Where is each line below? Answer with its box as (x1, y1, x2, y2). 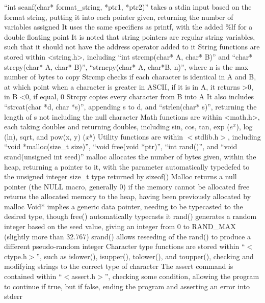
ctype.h (4, 251, 27, 261)
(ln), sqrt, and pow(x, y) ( (4, 131, 86, 142)
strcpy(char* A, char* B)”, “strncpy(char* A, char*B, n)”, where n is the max (4, 61, 249, 72)
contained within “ (4, 271, 62, 282)
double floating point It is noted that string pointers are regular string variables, (4, 31, 255, 42)
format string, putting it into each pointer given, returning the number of (4, 11, 233, 22)
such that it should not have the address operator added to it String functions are (4, 41, 260, 52)
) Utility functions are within (92, 131, 183, 142)
